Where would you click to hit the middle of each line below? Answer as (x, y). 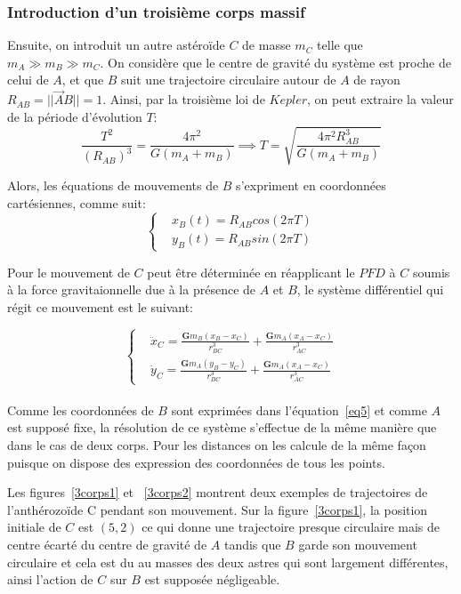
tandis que (252, 544)
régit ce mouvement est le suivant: (100, 306)
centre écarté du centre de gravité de (107, 544)
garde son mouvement (358, 544)
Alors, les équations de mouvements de (113, 185)
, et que (83, 80)
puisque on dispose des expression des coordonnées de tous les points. (196, 462)
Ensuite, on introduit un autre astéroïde (116, 45)
